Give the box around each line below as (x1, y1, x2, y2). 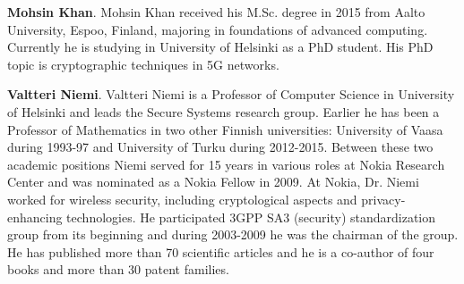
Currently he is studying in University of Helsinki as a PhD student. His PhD (7, 38, 434, 56)
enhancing (7, 207, 63, 226)
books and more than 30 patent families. (7, 260, 229, 279)
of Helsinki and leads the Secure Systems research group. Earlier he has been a (7, 102, 440, 121)
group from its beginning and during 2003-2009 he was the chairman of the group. (7, 225, 459, 244)
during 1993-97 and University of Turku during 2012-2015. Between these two (7, 138, 434, 156)
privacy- (361, 189, 406, 208)
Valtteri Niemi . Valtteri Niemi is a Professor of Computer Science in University (7, 85, 455, 104)
